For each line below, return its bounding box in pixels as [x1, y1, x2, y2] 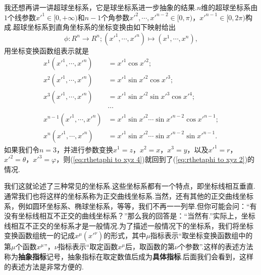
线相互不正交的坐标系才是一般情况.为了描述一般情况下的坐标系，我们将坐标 [4, 220, 253, 231]
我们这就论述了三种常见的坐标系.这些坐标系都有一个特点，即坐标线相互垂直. [4, 181, 255, 191]
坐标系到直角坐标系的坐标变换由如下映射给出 [27, 22, 176, 32]
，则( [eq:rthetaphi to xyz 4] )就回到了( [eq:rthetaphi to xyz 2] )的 [56, 154, 255, 164]
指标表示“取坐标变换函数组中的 [150, 230, 253, 241]
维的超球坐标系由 [201, 2, 258, 12]
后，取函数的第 [125, 241, 175, 252]
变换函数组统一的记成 [4, 230, 75, 241]
